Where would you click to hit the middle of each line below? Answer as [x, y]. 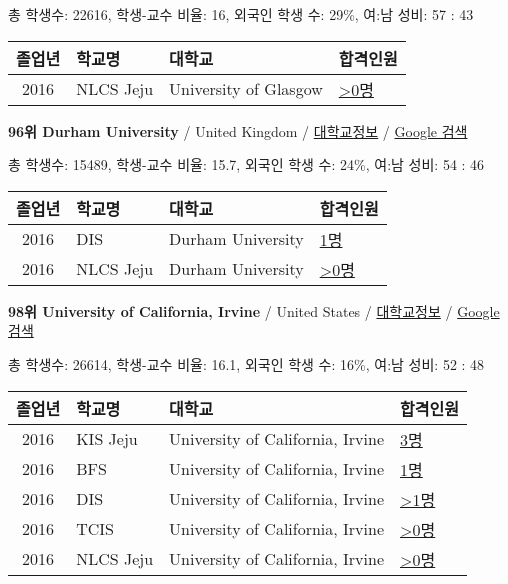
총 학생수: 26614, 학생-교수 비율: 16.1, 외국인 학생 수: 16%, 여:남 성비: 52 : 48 [246, 363]
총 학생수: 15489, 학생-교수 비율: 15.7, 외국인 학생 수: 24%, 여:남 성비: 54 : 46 [246, 164]
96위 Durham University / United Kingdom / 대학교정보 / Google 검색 [238, 130]
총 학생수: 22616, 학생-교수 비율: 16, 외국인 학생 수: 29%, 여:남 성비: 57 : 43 [241, 14]
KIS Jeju [107, 439]
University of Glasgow [246, 89]
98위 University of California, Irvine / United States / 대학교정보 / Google [254, 310]
